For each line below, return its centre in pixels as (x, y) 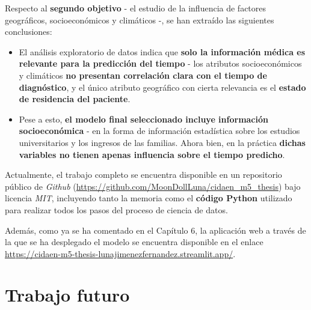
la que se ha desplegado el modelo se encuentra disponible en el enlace (134, 242)
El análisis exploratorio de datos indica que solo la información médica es (162, 51)
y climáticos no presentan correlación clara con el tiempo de (143, 75)
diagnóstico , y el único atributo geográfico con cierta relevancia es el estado (162, 87)
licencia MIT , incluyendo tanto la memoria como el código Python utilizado (149, 198)
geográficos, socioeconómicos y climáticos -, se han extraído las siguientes (140, 20)
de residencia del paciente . (75, 99)
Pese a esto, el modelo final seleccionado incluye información (143, 119)
